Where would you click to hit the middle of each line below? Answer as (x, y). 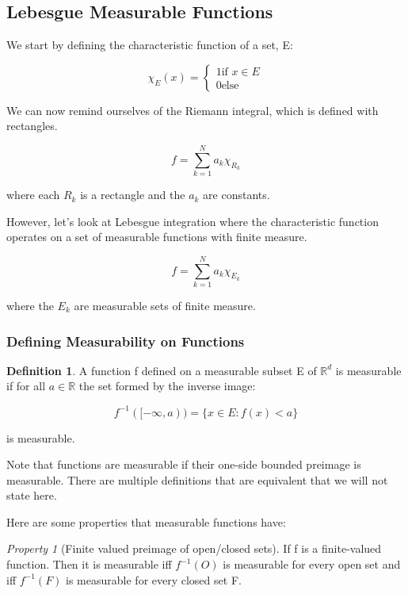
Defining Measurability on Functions (126, 341)
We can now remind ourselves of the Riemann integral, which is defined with (193, 110)
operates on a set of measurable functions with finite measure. (157, 237)
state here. (32, 495)
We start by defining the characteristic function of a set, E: (150, 45)
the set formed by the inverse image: (167, 386)
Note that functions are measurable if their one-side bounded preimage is (184, 464)
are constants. (236, 195)
